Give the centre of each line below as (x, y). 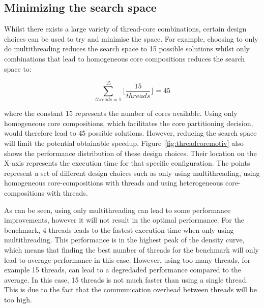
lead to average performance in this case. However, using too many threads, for (127, 259)
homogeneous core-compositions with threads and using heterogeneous (114, 183)
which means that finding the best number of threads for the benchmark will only (131, 250)
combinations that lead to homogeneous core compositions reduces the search (125, 58)
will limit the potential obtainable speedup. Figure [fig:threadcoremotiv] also (124, 143)
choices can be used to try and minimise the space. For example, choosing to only (131, 38)
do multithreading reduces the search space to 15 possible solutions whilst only (127, 49)
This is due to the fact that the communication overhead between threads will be (130, 289)
